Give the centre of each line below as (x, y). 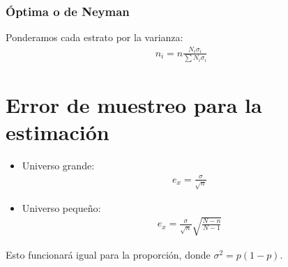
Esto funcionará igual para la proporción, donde (108, 254)
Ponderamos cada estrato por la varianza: (94, 37)
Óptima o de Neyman (68, 11)
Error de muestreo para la (134, 105)
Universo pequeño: (61, 207)
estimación (58, 132)
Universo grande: (58, 166)
